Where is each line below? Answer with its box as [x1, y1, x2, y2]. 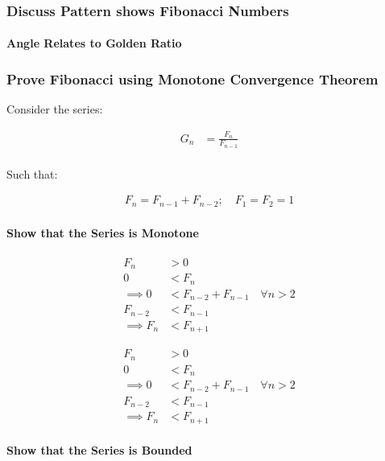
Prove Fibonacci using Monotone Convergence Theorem [6, 68, 379, 88]
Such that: [6, 165, 58, 182]
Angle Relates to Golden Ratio [6, 35, 182, 51]
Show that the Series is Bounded [6, 442, 192, 459]
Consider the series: [6, 101, 103, 117]
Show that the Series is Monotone [6, 224, 199, 241]
